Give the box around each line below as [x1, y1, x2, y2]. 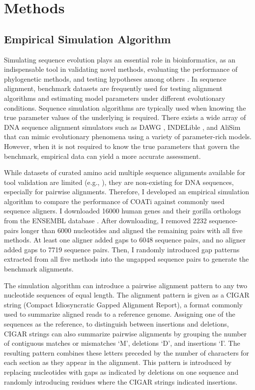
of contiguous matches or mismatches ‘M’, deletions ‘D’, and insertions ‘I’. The [4, 338, 240, 348]
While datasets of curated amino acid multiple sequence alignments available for [4, 167, 246, 178]
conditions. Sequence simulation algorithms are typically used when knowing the [4, 102, 246, 113]
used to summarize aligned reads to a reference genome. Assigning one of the [4, 309, 235, 319]
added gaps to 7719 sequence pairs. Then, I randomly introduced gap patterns [4, 244, 240, 254]
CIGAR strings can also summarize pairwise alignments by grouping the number [4, 328, 247, 338]
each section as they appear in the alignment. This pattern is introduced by [4, 357, 232, 367]
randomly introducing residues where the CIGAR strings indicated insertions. [4, 376, 238, 387]
